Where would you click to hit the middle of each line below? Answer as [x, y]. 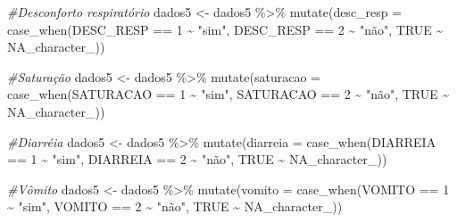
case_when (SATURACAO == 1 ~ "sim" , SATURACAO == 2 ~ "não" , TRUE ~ [228, 94]
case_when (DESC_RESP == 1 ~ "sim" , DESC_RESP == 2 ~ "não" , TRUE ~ [225, 29]
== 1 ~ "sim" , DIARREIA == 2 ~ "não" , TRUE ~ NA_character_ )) [197, 159]
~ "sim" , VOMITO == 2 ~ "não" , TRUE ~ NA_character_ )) [175, 206]
